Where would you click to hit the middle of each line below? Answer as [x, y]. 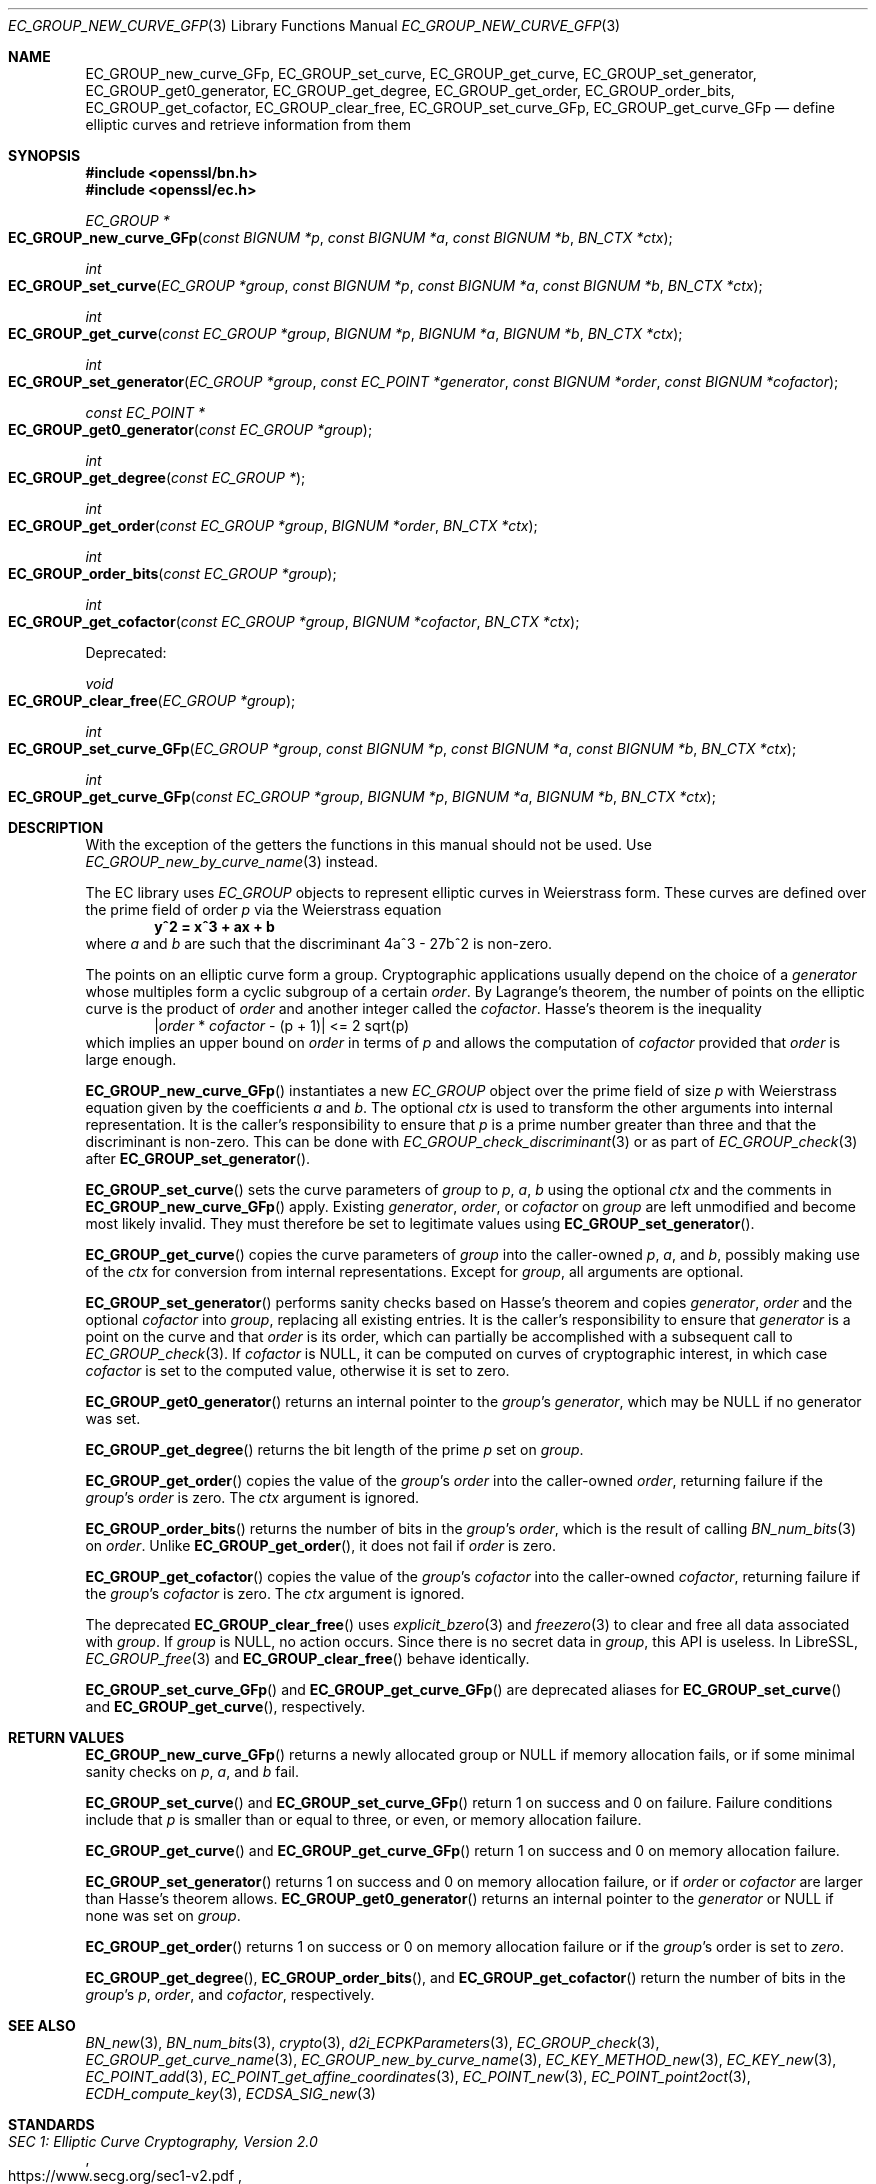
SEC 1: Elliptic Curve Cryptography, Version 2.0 [163, 2141]
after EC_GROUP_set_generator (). [198, 1158]
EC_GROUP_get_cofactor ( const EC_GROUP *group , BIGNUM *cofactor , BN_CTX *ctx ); [294, 621]
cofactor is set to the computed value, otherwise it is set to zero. [297, 1370]
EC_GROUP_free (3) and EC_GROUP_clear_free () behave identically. [307, 1658]
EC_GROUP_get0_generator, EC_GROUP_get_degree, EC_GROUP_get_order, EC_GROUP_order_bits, [410, 90]
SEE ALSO [42, 2025]
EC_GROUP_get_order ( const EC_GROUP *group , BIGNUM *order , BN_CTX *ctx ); [273, 525]
